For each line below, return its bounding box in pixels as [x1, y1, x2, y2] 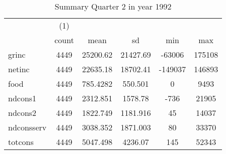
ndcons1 [8, 92, 37, 104]
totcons [8, 136, 34, 147]
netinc [8, 63, 30, 75]
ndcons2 [8, 107, 37, 118]
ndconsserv [8, 121, 47, 133]
